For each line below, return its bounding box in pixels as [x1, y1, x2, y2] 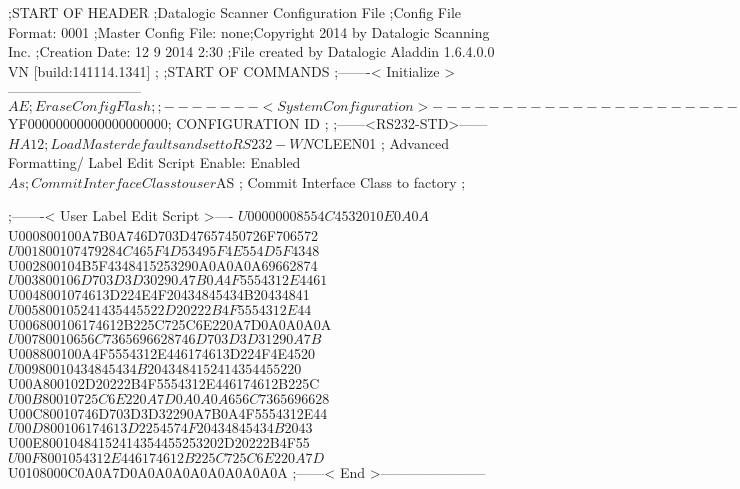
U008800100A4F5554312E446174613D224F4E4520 [8, 343, 316, 364]
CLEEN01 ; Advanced [313, 132, 449, 153]
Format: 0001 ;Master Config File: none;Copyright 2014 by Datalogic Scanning [8, 21, 490, 42]
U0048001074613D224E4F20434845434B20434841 [8, 284, 310, 305]
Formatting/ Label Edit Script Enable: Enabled [8, 152, 301, 173]
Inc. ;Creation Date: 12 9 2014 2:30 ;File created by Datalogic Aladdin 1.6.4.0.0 [8, 41, 495, 62]
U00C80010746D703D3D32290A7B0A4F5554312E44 [8, 402, 328, 423]
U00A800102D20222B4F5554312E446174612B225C [8, 372, 320, 393]
